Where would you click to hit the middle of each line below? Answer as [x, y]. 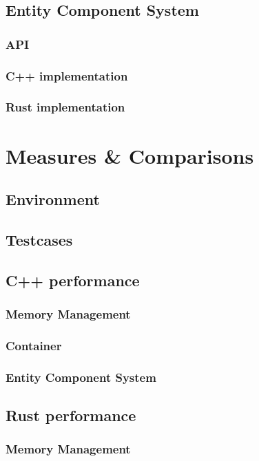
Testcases [39, 239]
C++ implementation [67, 75]
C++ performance [73, 280]
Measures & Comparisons [130, 155]
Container [34, 345]
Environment [53, 199]
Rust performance [71, 415]
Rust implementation [65, 107]
